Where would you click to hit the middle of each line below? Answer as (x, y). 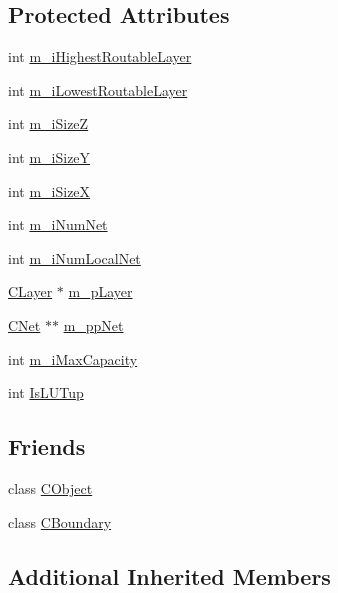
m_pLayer (100, 291)
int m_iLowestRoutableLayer (98, 89)
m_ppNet (93, 324)
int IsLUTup (46, 392)
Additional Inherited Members (169, 575)
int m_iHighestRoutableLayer (100, 56)
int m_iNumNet (58, 224)
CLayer (30, 291)
